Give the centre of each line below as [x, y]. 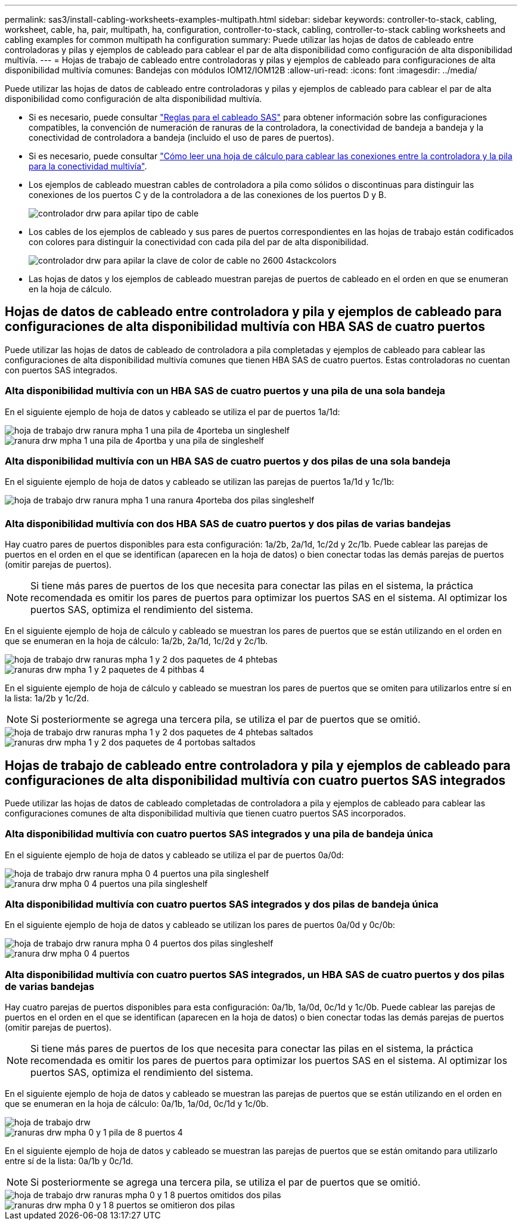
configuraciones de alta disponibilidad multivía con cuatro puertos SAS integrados [255, 780]
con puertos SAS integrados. [61, 370]
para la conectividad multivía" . [88, 166]
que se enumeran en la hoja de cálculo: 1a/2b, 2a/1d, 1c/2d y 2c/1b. [136, 641]
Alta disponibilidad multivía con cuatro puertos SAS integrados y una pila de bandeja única [219, 834]
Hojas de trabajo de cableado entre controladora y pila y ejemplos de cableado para [258, 765]
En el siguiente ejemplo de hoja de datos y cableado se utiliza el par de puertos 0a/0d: [174, 855]
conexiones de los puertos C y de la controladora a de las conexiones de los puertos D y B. [208, 195]
